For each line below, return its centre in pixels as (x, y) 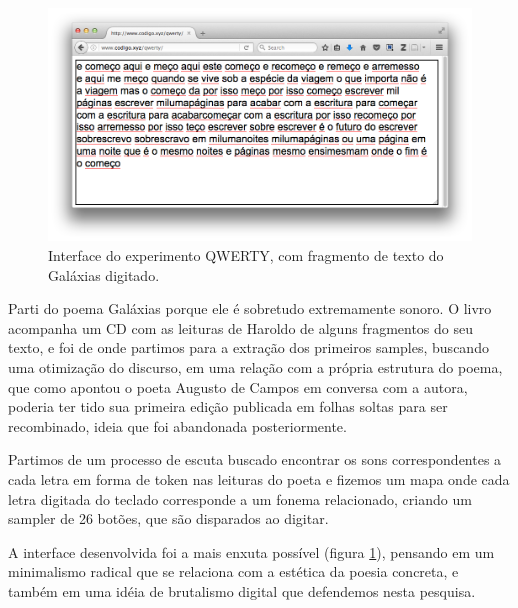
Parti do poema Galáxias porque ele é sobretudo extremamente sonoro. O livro (250, 308)
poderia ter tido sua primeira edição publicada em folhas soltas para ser (228, 406)
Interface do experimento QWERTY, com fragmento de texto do (246, 255)
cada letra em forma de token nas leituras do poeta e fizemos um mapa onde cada (259, 478)
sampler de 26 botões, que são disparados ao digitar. (168, 518)
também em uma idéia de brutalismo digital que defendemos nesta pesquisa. (242, 590)
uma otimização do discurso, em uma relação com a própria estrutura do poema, (255, 367)
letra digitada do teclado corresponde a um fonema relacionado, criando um (240, 498)
